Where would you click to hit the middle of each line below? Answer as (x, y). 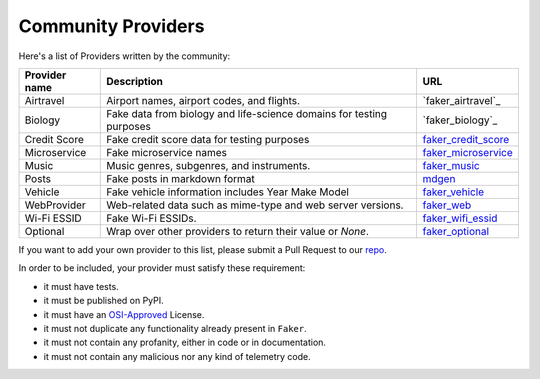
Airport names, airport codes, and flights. (203, 100)
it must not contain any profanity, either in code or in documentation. (185, 342)
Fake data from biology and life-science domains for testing (247, 113)
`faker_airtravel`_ (461, 100)
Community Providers (111, 26)
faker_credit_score (466, 139)
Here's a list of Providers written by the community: (124, 56)
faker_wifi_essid (460, 218)
